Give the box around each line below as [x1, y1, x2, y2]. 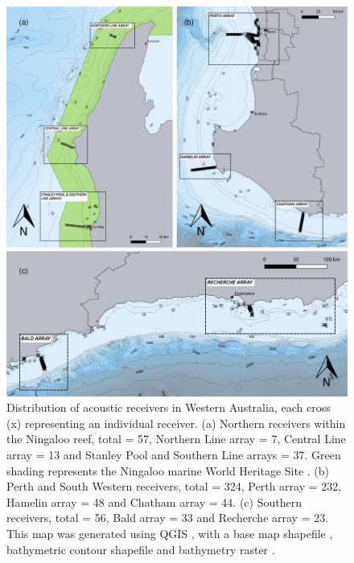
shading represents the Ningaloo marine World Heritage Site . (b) [6, 462, 330, 479]
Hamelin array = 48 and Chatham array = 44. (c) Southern [6, 493, 302, 510]
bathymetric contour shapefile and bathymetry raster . [6, 540, 275, 557]
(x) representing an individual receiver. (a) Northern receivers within [6, 414, 346, 431]
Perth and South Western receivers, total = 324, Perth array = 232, [6, 478, 342, 495]
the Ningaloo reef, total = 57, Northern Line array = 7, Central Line [6, 430, 346, 447]
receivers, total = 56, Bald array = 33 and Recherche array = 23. [6, 509, 329, 526]
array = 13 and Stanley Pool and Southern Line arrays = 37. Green [6, 446, 341, 462]
